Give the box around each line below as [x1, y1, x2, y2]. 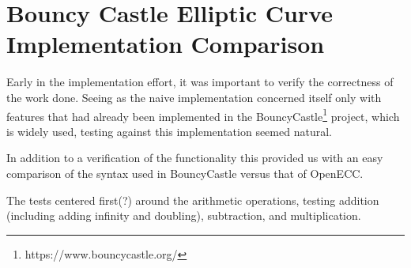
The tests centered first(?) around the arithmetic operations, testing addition [6, 191, 379, 208]
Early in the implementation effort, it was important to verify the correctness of [6, 74, 394, 90]
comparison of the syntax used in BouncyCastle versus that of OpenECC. [6, 164, 364, 181]
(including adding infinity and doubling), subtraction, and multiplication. [6, 207, 361, 224]
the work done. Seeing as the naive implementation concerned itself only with [6, 89, 382, 105]
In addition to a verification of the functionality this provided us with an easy [6, 149, 383, 166]
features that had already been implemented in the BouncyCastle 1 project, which [6, 105, 400, 124]
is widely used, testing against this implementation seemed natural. [6, 123, 332, 139]
